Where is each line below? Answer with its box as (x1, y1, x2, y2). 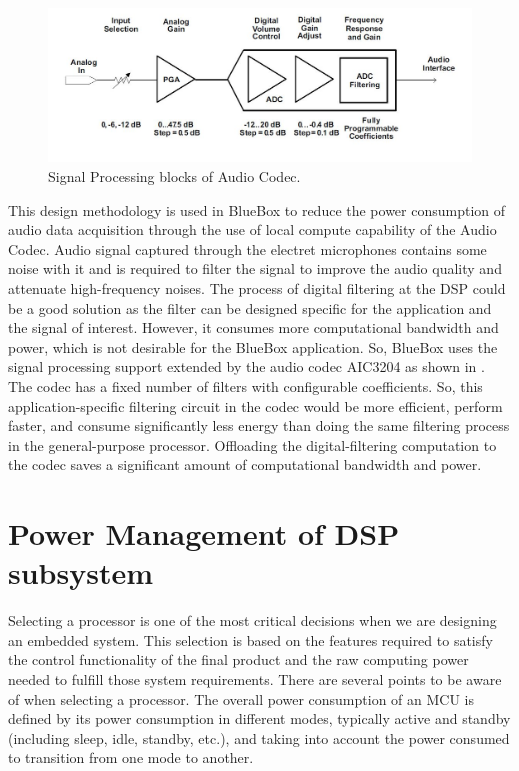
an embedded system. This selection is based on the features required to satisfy (8, 629, 493, 650)
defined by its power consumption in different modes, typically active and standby (8, 708, 511, 729)
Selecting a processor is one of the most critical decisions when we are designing (8, 610, 497, 631)
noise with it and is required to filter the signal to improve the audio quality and (8, 258, 502, 279)
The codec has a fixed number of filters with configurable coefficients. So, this (8, 375, 483, 396)
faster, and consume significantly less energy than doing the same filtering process (8, 415, 510, 436)
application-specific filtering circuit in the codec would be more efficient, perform (8, 395, 503, 416)
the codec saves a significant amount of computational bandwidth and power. (8, 454, 482, 475)
